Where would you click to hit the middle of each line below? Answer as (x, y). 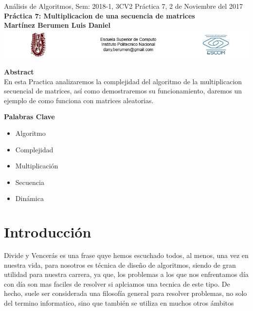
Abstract (19, 71)
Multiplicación (37, 166)
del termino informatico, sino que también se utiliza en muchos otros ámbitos (119, 303)
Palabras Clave (29, 117)
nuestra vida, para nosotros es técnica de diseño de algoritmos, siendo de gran (120, 265)
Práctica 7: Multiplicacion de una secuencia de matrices (99, 15)
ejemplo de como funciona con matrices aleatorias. (79, 100)
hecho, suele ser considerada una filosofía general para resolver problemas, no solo (126, 293)
